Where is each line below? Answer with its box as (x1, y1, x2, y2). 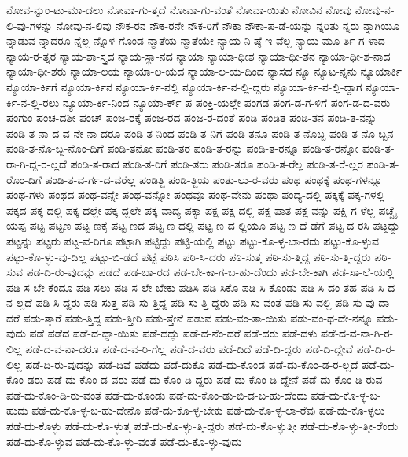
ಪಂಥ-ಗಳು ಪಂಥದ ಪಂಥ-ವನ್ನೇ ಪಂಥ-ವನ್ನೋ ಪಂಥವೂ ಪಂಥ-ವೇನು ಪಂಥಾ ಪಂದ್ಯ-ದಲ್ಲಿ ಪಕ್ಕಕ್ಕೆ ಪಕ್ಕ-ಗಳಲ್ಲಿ (6, 186, 385, 203)
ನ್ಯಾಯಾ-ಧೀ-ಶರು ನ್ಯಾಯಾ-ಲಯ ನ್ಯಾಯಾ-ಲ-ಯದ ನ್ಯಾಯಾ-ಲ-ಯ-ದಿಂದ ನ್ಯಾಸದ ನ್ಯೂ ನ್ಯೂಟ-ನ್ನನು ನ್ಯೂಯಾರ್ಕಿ (6, 63, 402, 79)
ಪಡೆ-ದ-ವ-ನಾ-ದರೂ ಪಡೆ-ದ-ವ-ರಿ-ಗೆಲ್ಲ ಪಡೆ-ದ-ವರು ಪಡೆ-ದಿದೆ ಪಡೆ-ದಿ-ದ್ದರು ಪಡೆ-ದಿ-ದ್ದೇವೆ (25, 341, 353, 357)
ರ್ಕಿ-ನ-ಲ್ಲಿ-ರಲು (6, 94, 60, 110)
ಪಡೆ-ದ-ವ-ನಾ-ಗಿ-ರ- (320, 325, 394, 341)
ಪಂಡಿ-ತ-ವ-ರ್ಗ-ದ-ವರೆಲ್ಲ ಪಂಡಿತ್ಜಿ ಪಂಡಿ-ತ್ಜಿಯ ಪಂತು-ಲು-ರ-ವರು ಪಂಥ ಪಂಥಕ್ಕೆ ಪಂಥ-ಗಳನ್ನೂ (45, 171, 383, 187)
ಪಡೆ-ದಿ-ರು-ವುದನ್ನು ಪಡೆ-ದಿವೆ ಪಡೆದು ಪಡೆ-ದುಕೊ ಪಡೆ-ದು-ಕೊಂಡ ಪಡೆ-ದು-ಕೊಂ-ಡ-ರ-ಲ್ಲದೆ (25, 356, 358, 372)
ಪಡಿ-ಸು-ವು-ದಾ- (335, 294, 393, 311)
